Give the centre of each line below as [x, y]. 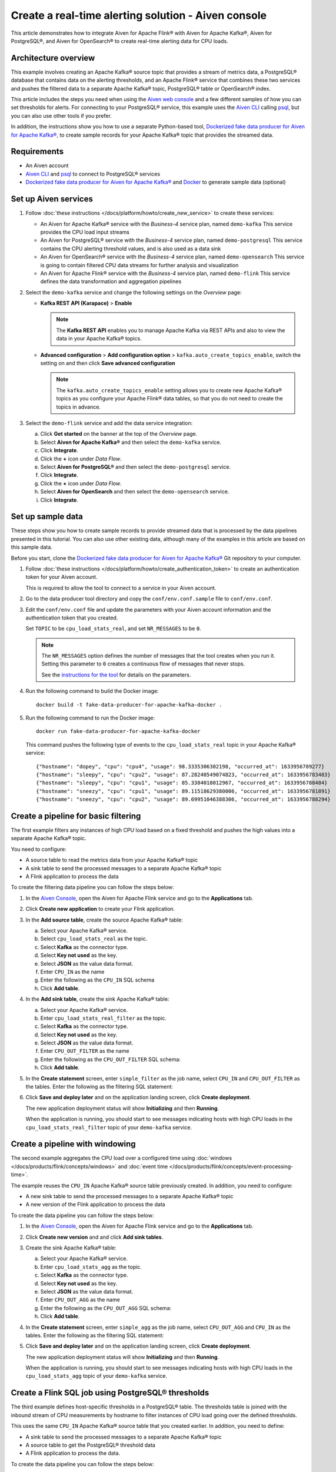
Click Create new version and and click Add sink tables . [94, 1237]
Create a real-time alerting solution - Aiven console [139, 15]
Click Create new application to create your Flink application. [100, 909]
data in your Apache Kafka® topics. [99, 339]
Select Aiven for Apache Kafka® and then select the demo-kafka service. [131, 442]
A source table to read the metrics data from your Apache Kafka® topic [112, 860]
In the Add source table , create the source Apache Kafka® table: [104, 920]
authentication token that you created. [72, 618]
